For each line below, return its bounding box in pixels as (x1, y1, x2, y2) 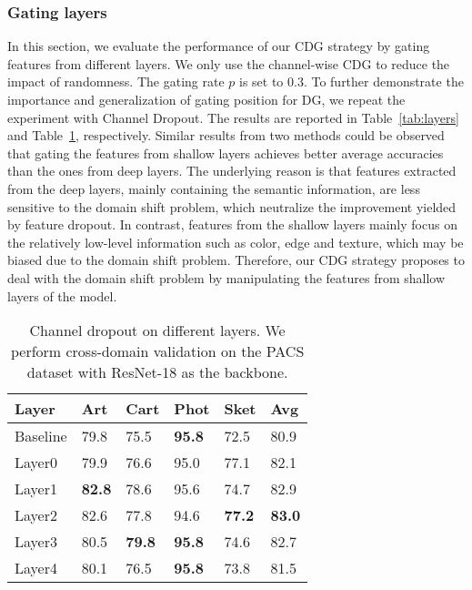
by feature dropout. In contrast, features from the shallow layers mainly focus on (7, 215, 457, 234)
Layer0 (15, 452, 57, 473)
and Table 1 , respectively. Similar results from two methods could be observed (7, 126, 445, 145)
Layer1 (15, 478, 57, 500)
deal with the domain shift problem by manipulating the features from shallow (7, 268, 446, 287)
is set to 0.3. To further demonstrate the (238, 72, 464, 91)
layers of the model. (7, 286, 117, 305)
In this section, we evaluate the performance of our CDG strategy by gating (7, 36, 430, 56)
